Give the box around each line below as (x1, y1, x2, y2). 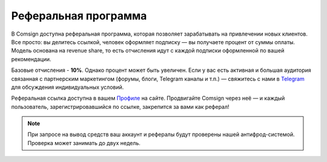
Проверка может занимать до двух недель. (27, 139, 140, 146)
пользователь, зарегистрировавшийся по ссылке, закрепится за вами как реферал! (11, 103, 230, 110)
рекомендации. (11, 55, 51, 63)
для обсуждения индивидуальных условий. (11, 83, 124, 91)
